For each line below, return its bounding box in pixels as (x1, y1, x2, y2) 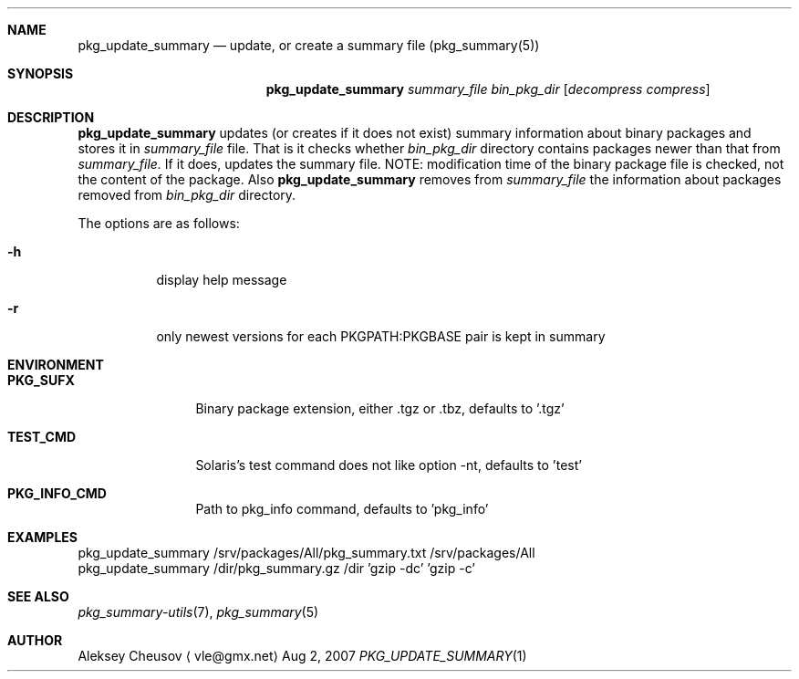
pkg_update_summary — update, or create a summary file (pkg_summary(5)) (78, 37, 540, 53)
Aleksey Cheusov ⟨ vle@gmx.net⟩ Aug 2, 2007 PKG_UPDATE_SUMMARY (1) (78, 648, 527, 663)
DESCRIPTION (7, 110, 95, 125)
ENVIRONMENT (7, 357, 104, 372)
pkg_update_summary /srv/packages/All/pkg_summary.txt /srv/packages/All (78, 545, 535, 560)
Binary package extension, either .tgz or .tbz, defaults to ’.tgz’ (195, 401, 565, 416)
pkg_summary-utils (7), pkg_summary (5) (78, 604, 319, 620)
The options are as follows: (78, 215, 240, 231)
